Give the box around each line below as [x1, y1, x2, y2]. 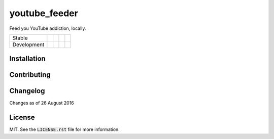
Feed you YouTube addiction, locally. [9, 25, 86, 31]
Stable [12, 34, 28, 41]
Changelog [9, 86, 45, 96]
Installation [9, 55, 46, 63]
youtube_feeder [9, 8, 78, 19]
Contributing [9, 71, 51, 79]
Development [12, 41, 45, 48]
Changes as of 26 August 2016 [9, 100, 75, 106]
